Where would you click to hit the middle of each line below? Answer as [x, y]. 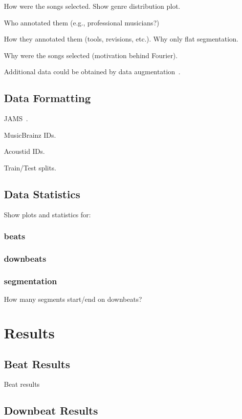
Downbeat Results [51, 410]
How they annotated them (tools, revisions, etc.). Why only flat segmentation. [121, 39]
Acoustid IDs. [24, 151]
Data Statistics [42, 194]
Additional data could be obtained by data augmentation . [92, 72]
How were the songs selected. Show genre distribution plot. [92, 6]
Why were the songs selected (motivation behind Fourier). [91, 55]
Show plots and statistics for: [47, 214]
